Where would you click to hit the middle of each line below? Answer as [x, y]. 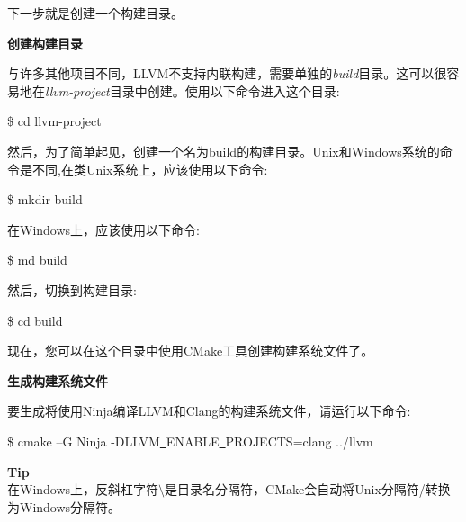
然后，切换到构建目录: [72, 289]
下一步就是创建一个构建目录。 [95, 13]
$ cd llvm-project [54, 121]
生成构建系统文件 [58, 380]
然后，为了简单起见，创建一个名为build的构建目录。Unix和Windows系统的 [224, 151]
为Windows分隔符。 [64, 506]
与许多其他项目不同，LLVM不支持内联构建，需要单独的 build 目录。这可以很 [227, 73]
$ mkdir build [45, 199]
